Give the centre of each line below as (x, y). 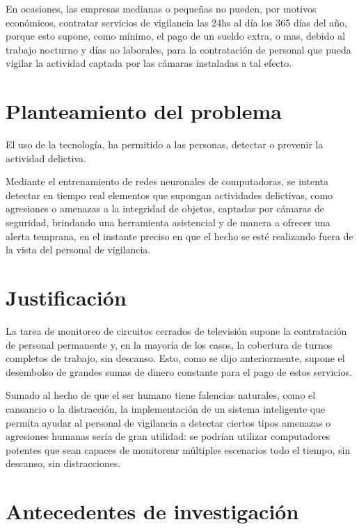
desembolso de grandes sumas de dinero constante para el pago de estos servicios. (179, 371)
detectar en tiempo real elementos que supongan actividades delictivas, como (169, 195)
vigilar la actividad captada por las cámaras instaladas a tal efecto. (149, 63)
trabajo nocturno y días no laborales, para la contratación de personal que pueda (178, 49)
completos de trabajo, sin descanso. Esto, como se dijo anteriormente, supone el (175, 358)
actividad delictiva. (46, 158)
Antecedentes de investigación (152, 511)
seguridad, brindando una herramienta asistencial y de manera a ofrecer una (168, 222)
